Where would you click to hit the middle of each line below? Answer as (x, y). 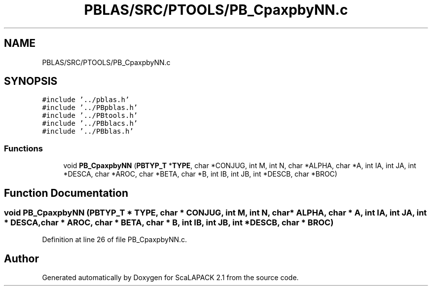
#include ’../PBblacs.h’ (90, 124)
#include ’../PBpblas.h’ (90, 108)
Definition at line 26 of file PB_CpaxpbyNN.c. (115, 240)
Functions (23, 148)
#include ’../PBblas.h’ (88, 131)
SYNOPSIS (31, 81)
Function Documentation (66, 193)
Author (21, 258)
